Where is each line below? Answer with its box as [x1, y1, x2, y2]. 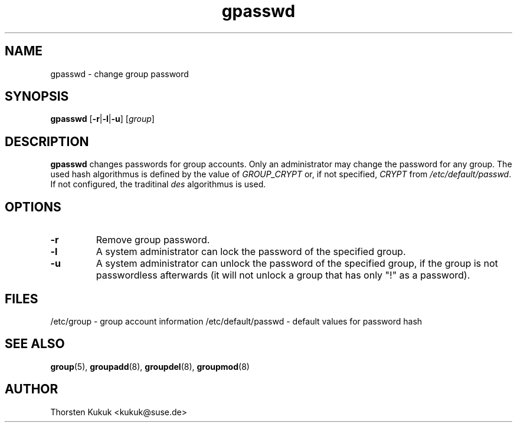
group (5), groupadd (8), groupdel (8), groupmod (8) [50, 361, 250, 372]
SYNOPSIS [5, 89, 69, 104]
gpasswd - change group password [50, 68, 189, 79]
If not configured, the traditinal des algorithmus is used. [50, 179, 266, 190]
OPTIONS [5, 199, 61, 214]
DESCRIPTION [5, 134, 89, 149]
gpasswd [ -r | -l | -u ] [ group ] [50, 114, 155, 124]
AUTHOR [5, 382, 58, 397]
